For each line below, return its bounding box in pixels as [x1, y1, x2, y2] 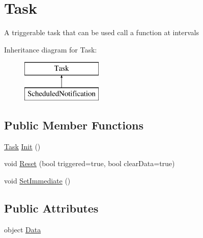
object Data [4, 224, 41, 234]
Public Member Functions [4, 117, 143, 133]
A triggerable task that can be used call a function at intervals [4, 27, 199, 38]
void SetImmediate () [4, 175, 71, 186]
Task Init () [4, 141, 41, 151]
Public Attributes [4, 200, 99, 216]
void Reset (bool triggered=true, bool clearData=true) [4, 158, 175, 169]
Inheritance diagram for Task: [4, 44, 97, 55]
